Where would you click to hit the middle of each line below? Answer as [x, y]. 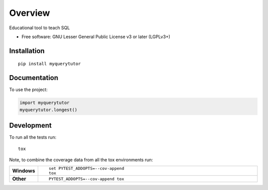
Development [31, 125]
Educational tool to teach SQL [39, 28]
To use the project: [29, 90]
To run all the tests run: [33, 137]
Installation [27, 51]
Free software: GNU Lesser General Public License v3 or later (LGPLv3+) [96, 37]
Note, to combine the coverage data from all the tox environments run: [81, 160]
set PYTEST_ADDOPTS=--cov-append [86, 168]
